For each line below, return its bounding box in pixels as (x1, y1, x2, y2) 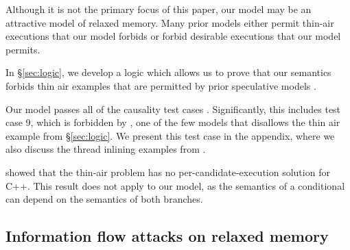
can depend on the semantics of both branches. (5, 192, 203, 206)
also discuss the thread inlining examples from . (5, 142, 206, 156)
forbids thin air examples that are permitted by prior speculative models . (5, 78, 316, 92)
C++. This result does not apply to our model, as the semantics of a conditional (5, 178, 345, 192)
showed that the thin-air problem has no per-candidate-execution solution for (5, 164, 330, 179)
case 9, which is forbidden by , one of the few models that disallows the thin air (5, 115, 340, 129)
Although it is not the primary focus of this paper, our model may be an (5, 2, 312, 16)
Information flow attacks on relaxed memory (5, 225, 329, 247)
